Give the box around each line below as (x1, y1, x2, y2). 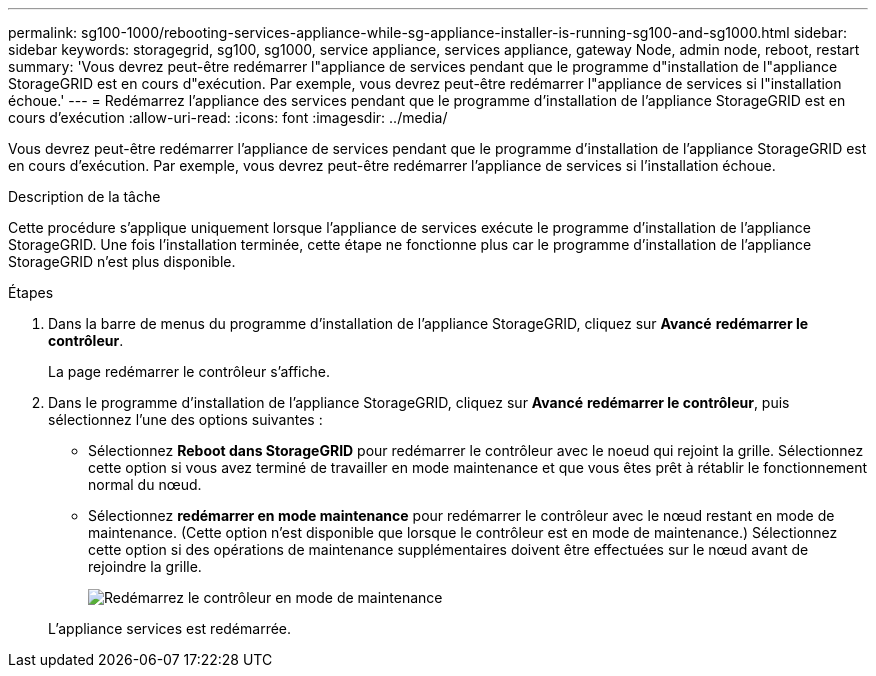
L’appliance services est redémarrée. (48, 620, 292, 637)
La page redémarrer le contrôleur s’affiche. (48, 363, 330, 380)
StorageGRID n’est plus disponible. (8, 253, 236, 270)
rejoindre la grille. (88, 558, 202, 575)
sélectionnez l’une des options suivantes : (48, 411, 323, 428)
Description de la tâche (8, 188, 161, 205)
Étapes (8, 284, 54, 301)
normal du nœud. (88, 476, 202, 493)
